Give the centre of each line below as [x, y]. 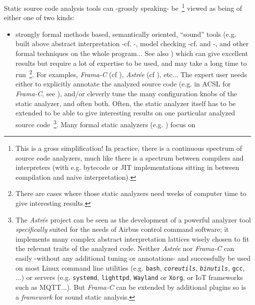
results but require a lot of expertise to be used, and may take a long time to [131, 63]
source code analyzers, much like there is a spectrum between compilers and [129, 157]
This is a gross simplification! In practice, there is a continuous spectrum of [129, 148]
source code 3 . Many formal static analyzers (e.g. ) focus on [105, 123]
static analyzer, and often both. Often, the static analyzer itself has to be [126, 103]
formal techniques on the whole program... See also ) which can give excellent [132, 53]
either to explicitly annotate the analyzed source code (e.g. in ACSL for [123, 84]
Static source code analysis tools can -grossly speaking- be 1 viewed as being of [123, 7]
